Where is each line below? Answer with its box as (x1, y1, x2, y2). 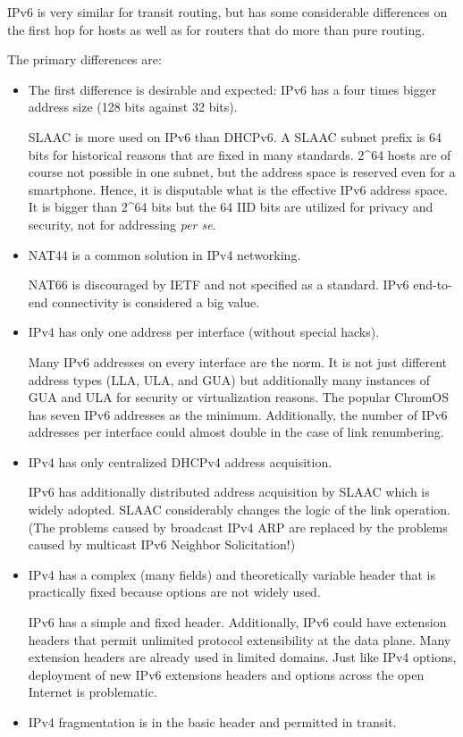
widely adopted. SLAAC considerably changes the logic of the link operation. (28, 500, 450, 519)
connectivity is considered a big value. (52, 292, 260, 311)
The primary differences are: (7, 50, 162, 69)
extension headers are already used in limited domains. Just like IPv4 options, (28, 648, 457, 666)
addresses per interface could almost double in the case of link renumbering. (28, 423, 444, 441)
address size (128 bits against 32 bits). (28, 97, 238, 116)
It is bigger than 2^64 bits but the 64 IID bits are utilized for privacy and (28, 197, 434, 216)
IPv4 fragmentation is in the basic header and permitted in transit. (28, 713, 397, 731)
